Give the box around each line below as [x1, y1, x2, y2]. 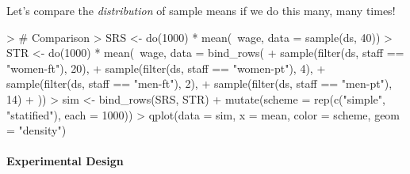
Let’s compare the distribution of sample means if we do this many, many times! [6, 2, 396, 18]
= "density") [6, 122, 67, 138]
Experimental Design [6, 153, 124, 169]
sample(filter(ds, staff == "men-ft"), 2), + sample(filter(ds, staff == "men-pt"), [6, 75, 393, 92]
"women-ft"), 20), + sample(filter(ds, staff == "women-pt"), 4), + [6, 59, 326, 76]
